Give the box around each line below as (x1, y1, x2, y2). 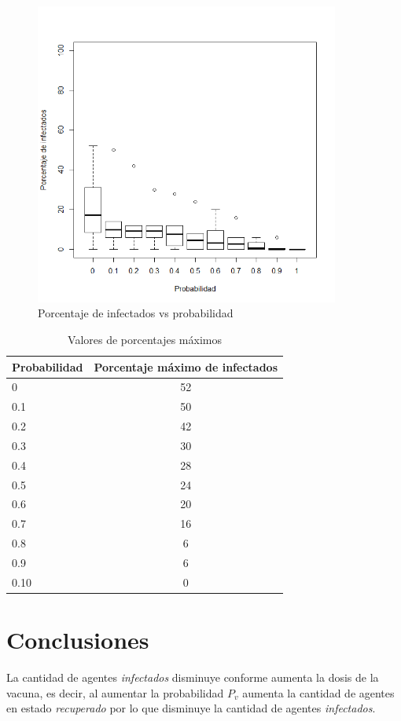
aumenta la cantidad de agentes (242, 684, 395, 701)
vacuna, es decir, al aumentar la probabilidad (6, 684, 224, 701)
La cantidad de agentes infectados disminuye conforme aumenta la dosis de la (6, 669, 379, 686)
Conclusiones (6, 624, 149, 656)
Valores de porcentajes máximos (68, 331, 222, 347)
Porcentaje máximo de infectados (94, 358, 278, 375)
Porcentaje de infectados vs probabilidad (38, 305, 234, 321)
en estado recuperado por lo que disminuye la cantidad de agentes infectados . (6, 700, 376, 716)
